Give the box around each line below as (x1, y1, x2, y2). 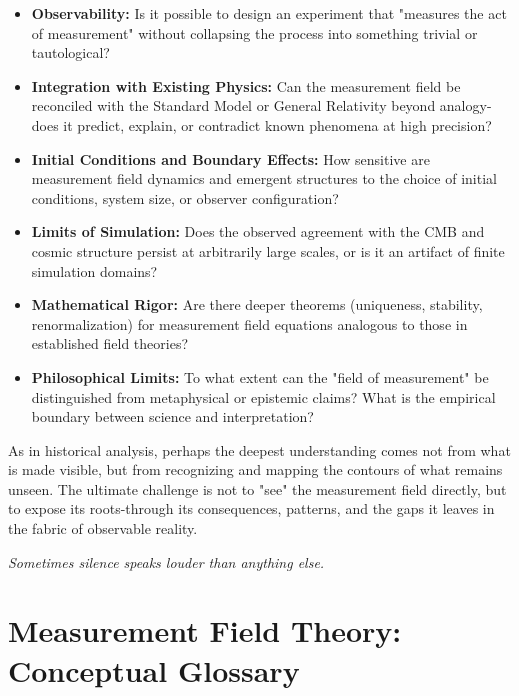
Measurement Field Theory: (8, 610, 402, 651)
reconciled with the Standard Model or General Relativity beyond (31, 95, 436, 116)
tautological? (31, 42, 110, 63)
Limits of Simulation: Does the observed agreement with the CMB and (31, 221, 485, 242)
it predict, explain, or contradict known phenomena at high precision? (63, 114, 492, 135)
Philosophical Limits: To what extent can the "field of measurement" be (31, 366, 489, 387)
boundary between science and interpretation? (31, 406, 314, 427)
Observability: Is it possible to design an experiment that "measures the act (31, 3, 507, 23)
